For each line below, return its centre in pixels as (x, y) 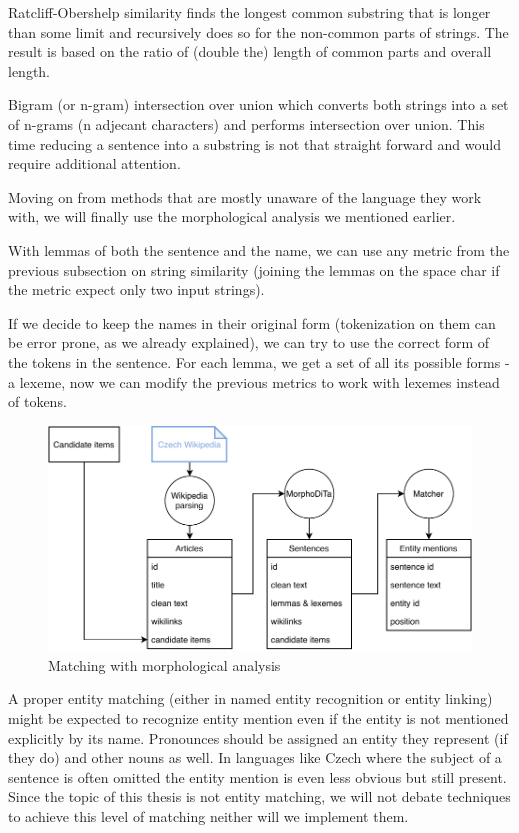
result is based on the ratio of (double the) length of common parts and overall (250, 51)
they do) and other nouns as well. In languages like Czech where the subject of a (255, 757)
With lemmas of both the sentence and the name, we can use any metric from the (259, 249)
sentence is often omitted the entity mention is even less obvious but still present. (257, 776)
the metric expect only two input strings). (136, 289)
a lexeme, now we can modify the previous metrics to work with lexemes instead (254, 381)
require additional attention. (94, 163)
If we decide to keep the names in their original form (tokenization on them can (252, 322)
